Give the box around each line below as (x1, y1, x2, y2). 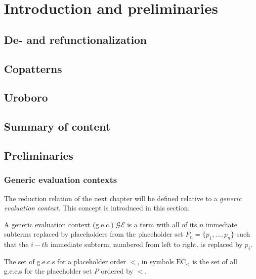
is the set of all (192, 256, 237, 266)
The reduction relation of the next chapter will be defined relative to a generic (4, 193, 242, 203)
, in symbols (137, 256, 174, 266)
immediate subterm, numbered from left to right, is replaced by (50, 239, 243, 249)
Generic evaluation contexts (4, 174, 117, 186)
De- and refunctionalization (4, 32, 147, 47)
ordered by (101, 266, 133, 276)
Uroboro (4, 90, 48, 105)
